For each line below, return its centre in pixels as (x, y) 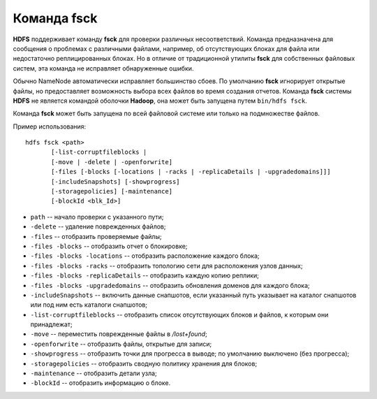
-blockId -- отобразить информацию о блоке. (101, 383)
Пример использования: (50, 126)
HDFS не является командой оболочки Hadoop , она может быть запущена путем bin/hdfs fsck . (160, 101)
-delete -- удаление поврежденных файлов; (98, 226)
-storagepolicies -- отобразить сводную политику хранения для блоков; (144, 363)
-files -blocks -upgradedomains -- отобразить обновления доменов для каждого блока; (170, 285)
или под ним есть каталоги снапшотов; (89, 305)
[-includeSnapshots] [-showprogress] (116, 181)
